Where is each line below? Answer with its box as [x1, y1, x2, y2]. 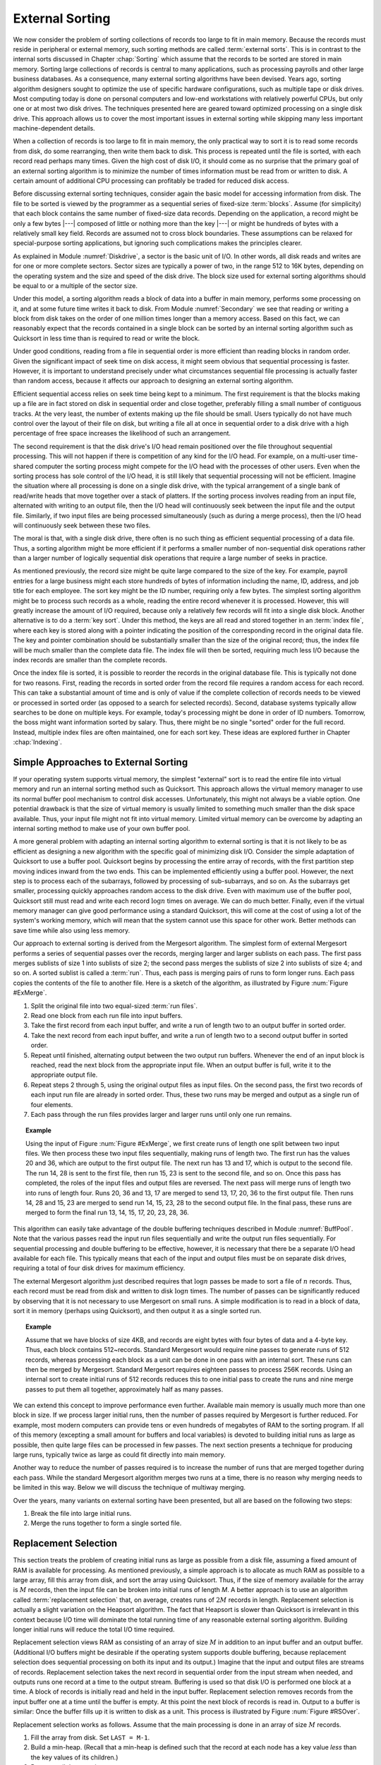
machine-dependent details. [13, 124, 95, 133]
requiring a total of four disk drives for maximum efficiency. [13, 1264, 186, 1272]
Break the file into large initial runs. [30, 1509, 132, 1517]
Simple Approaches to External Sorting [13, 756, 188, 768]
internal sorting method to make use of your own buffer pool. [13, 824, 190, 832]
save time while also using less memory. [13, 926, 131, 935]
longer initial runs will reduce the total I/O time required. [13, 1625, 175, 1634]
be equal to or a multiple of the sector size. [13, 281, 138, 289]
